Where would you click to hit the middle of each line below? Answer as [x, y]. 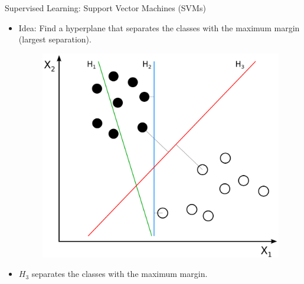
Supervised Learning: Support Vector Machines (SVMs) [105, 8]
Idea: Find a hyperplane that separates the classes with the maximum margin [159, 27]
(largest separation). [55, 39]
